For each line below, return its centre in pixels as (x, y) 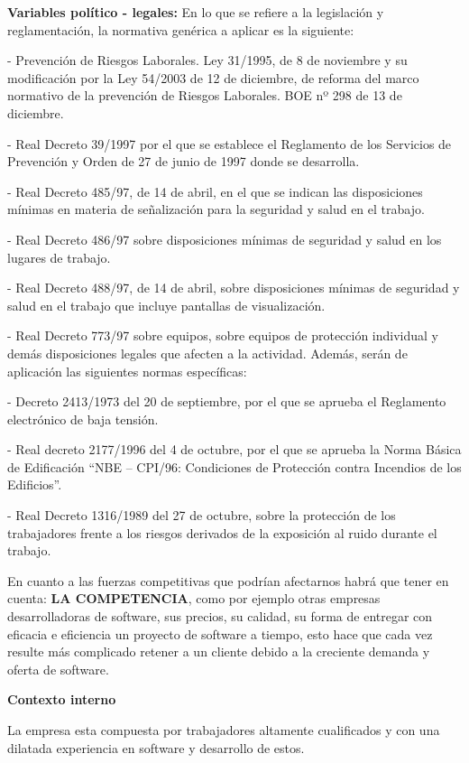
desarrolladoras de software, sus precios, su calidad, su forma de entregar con (220, 616)
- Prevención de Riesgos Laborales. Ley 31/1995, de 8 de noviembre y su (207, 60)
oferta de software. (58, 669)
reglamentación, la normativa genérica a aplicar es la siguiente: (181, 29)
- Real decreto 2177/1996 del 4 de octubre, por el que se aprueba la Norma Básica (234, 449)
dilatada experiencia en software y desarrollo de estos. (156, 747)
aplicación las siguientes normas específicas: (127, 371)
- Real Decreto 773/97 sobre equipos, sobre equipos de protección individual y (223, 335)
